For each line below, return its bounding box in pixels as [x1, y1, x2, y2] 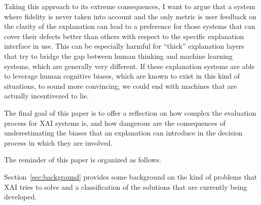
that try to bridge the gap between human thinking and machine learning [4, 50, 233, 61]
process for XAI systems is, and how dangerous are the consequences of [4, 117, 226, 128]
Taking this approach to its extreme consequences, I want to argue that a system [4, 1, 255, 11]
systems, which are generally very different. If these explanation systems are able [4, 60, 255, 71]
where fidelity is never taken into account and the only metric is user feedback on [4, 11, 257, 21]
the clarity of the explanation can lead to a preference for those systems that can [4, 21, 255, 31]
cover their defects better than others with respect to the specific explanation [4, 30, 244, 41]
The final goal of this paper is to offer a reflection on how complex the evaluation [4, 107, 256, 118]
